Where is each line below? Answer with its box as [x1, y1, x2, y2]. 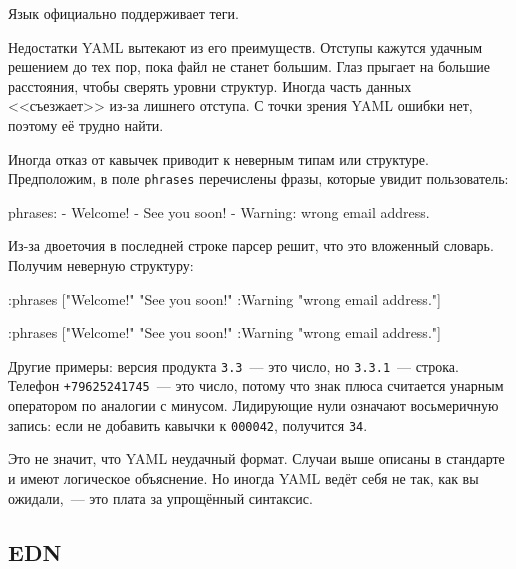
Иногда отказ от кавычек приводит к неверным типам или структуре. [8, 148, 429, 169]
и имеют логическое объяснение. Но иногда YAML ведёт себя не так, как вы [8, 467, 479, 488]
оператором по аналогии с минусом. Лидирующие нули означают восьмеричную [8, 395, 499, 416]
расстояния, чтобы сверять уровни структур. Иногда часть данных [8, 75, 412, 96]
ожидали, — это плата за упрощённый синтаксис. [8, 487, 313, 508]
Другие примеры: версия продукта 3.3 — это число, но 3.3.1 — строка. [8, 355, 459, 376]
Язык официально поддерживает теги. [8, 3, 239, 23]
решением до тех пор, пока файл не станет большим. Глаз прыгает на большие [8, 56, 490, 77]
